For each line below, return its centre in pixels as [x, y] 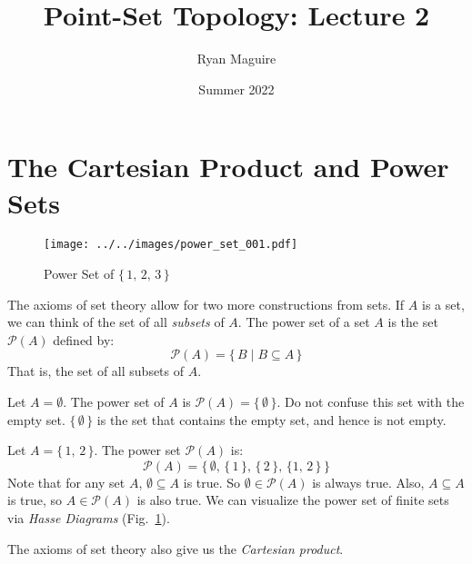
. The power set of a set [304, 322]
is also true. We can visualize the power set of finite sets [293, 500]
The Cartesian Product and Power [228, 167]
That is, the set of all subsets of [96, 371]
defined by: [84, 339]
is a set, [443, 304]
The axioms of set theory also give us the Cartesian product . [176, 548]
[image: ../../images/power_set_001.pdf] [171, 245]
